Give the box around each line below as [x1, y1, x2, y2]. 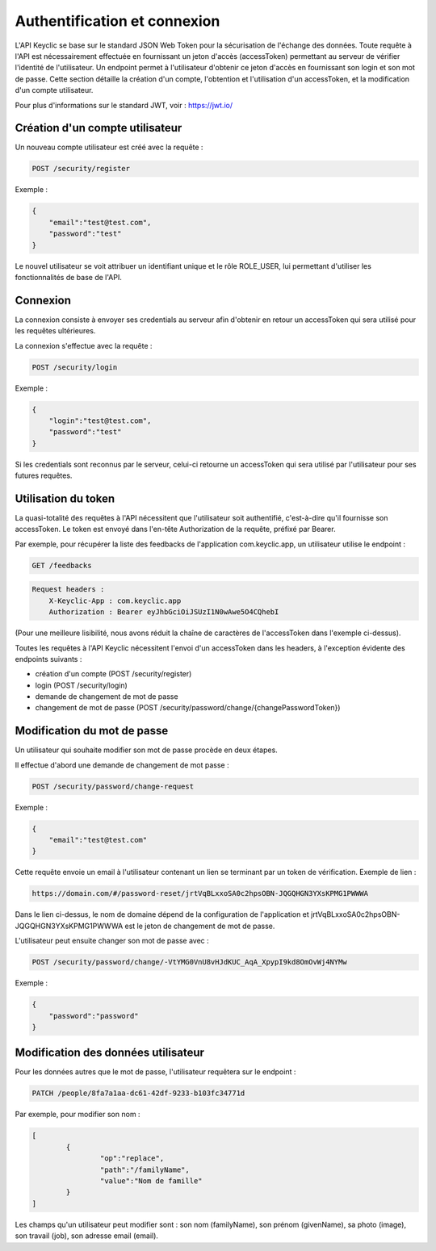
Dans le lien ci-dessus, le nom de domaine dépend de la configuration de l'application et [15, 910, 310, 919]
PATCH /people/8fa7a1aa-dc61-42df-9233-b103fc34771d [31, 1089, 245, 1098]
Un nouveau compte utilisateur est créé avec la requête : [15, 142, 203, 153]
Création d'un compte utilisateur [15, 121, 182, 135]
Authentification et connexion [15, 12, 220, 30]
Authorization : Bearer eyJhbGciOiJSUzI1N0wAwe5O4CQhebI [48, 608, 279, 617]
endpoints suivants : [15, 654, 82, 663]
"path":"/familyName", [99, 1165, 190, 1174]
